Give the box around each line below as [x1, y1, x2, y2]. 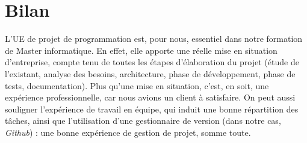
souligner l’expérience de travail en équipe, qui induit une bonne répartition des [5, 102, 299, 115]
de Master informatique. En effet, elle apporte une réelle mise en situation [5, 44, 278, 56]
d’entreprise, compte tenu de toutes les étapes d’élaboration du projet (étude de [5, 56, 299, 68]
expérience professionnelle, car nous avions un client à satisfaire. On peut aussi [5, 91, 296, 104]
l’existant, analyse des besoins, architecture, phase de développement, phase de [5, 67, 296, 80]
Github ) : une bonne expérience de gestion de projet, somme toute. [5, 126, 251, 138]
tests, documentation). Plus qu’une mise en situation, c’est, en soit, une [5, 79, 269, 92]
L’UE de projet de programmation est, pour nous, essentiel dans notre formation [5, 32, 303, 45]
